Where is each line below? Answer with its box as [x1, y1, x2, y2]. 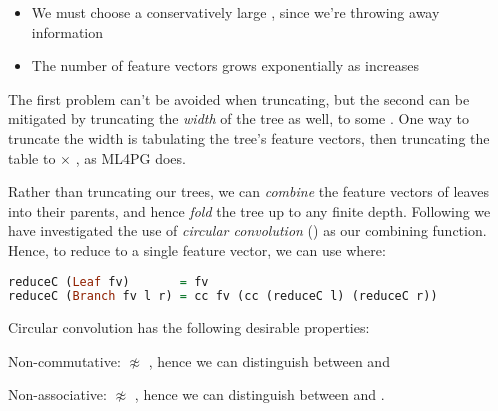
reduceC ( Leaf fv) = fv [8, 274, 209, 289]
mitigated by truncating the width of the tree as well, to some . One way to [8, 108, 469, 129]
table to [8, 147, 56, 168]
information [31, 21, 104, 42]
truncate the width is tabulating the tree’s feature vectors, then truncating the [8, 127, 490, 148]
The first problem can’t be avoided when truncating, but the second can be [8, 88, 470, 109]
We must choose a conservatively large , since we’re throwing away [31, 2, 440, 22]
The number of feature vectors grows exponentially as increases [31, 55, 419, 76]
